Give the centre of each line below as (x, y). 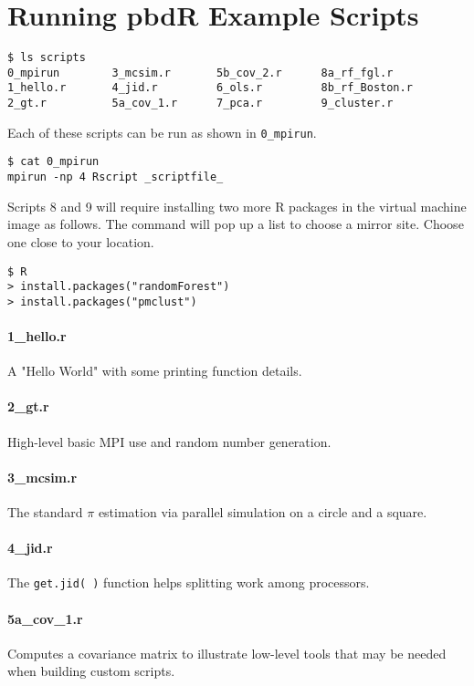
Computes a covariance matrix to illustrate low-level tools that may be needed (227, 653)
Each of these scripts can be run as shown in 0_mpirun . (162, 132)
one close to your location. (81, 241)
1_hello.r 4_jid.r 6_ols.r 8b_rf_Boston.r (210, 88)
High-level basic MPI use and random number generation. (169, 441)
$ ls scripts (47, 58)
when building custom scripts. (91, 671)
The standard (45, 512)
